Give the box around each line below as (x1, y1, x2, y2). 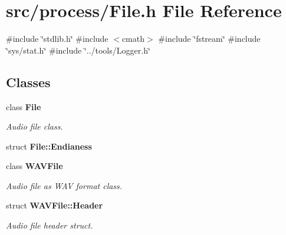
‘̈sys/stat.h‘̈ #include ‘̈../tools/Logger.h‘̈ (6, 44, 150, 56)
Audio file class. (6, 120, 63, 133)
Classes (6, 72, 51, 91)
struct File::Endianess (6, 140, 92, 152)
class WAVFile (6, 160, 63, 172)
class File (6, 100, 41, 112)
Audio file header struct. (6, 219, 93, 231)
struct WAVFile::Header (6, 199, 103, 211)
